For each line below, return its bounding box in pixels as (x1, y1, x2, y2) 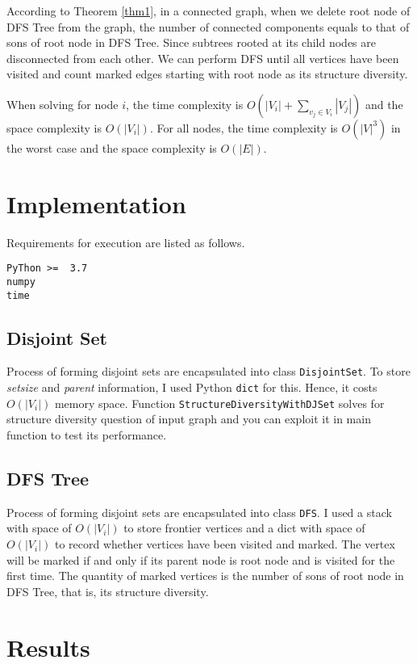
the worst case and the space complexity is (6, 139, 217, 156)
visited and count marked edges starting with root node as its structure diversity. (6, 65, 408, 82)
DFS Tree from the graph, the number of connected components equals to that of (6, 18, 410, 35)
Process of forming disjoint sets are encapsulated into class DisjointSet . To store (6, 363, 411, 380)
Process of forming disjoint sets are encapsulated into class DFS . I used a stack (6, 503, 392, 520)
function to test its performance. (6, 427, 167, 443)
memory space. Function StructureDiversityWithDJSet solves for (54, 394, 385, 411)
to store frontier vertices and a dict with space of (123, 519, 365, 536)
